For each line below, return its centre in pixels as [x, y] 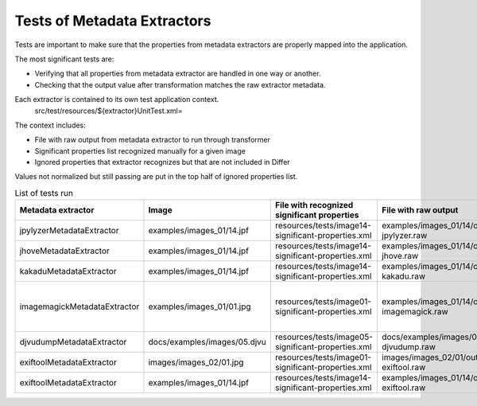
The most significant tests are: [64, 59]
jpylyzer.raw [405, 236]
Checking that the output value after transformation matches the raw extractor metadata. [180, 84]
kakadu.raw [404, 276]
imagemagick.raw [415, 312]
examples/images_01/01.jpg [200, 306]
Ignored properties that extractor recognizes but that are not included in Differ [162, 162]
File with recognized [314, 205]
